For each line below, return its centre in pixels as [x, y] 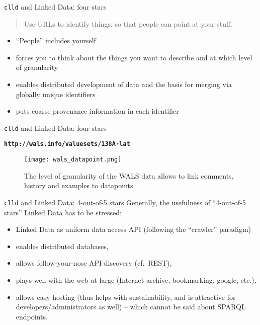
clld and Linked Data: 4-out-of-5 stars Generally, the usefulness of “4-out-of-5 [125, 202]
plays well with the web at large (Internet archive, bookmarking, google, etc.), [136, 280]
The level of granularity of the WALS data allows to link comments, [129, 175]
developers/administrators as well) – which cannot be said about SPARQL [131, 307]
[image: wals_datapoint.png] [73, 160]
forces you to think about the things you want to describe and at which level [134, 57]
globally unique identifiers [56, 94]
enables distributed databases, [62, 246]
